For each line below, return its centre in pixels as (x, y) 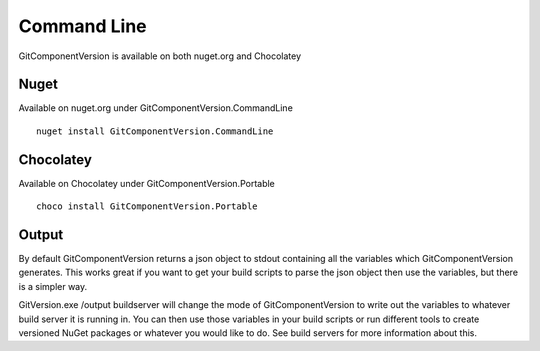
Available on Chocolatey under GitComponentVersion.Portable (146, 183)
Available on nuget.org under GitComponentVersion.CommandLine (156, 108)
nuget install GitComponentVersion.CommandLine (155, 131)
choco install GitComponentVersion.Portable (147, 206)
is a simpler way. (53, 286)
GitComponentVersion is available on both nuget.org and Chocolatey (160, 56)
